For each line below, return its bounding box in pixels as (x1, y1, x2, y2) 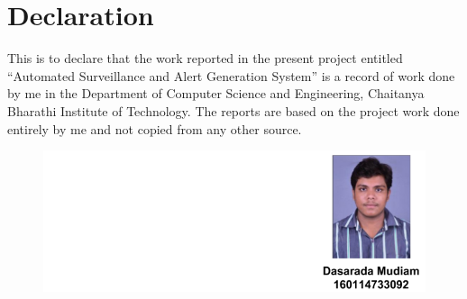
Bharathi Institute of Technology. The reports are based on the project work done (7, 101, 460, 120)
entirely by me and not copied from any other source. (7, 119, 302, 138)
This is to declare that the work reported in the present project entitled (7, 49, 403, 68)
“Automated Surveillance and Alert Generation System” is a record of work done (7, 66, 455, 85)
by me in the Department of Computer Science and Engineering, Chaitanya (7, 84, 425, 103)
